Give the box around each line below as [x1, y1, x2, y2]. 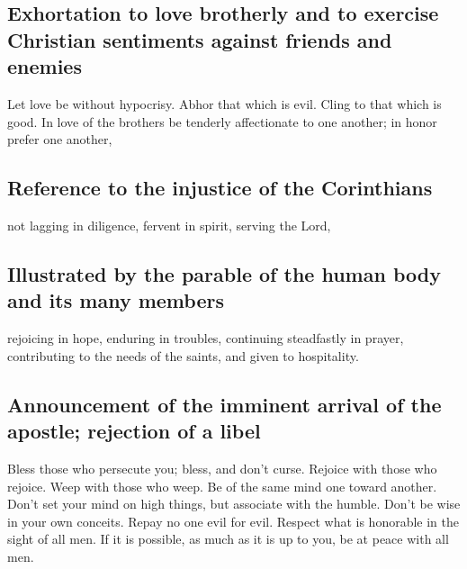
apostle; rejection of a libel [7, 417, 261, 445]
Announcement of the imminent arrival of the [7, 390, 442, 418]
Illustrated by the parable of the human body [7, 259, 441, 287]
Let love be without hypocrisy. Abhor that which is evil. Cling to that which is [7, 94, 442, 113]
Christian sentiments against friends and [7, 25, 392, 53]
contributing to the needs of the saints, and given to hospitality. [7, 346, 359, 365]
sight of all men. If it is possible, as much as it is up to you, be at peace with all [7, 529, 449, 548]
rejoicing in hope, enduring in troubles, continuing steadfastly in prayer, [7, 329, 404, 348]
